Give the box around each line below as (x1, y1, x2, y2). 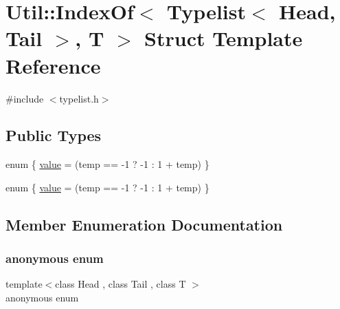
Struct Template (144, 24, 303, 52)
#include (5, 91, 44, 105)
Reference (5, 51, 101, 79)
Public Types (5, 125, 102, 146)
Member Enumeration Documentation (5, 213, 283, 235)
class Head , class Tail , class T (55, 277, 186, 291)
